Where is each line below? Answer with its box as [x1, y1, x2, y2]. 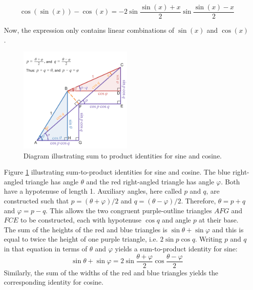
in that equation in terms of [4, 243, 87, 253]
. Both [221, 176, 240, 186]
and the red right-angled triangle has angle [86, 176, 214, 186]
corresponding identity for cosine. [4, 277, 104, 287]
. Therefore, [181, 195, 216, 205]
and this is [212, 224, 244, 234]
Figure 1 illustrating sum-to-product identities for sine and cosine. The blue [4, 167, 231, 177]
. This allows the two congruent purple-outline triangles [45, 205, 212, 215]
